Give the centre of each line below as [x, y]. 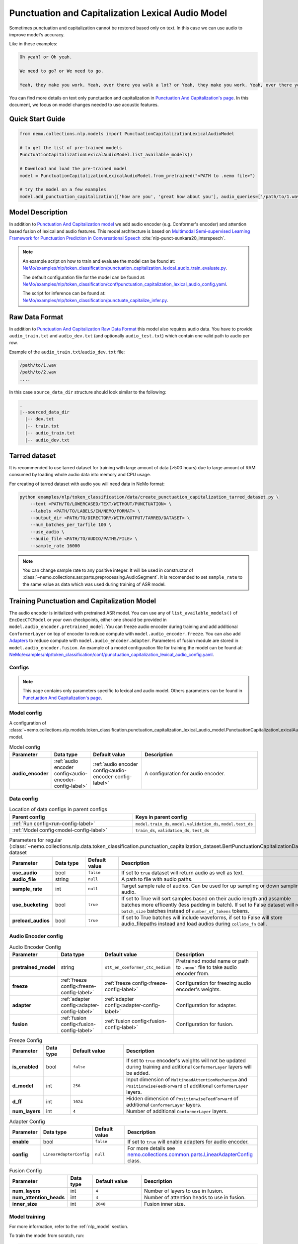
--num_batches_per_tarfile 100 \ [71, 525]
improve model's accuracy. [37, 34]
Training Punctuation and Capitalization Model [83, 601]
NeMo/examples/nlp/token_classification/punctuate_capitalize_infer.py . [95, 300]
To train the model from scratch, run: [47, 1236]
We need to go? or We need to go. [62, 71]
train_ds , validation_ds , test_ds [172, 830]
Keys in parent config [161, 817]
